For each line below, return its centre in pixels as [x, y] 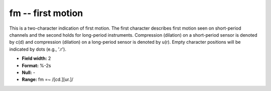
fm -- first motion [46, 13]
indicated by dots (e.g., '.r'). [38, 49]
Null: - [29, 72]
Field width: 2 [36, 58]
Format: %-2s [36, 65]
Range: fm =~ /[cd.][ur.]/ [48, 79]
